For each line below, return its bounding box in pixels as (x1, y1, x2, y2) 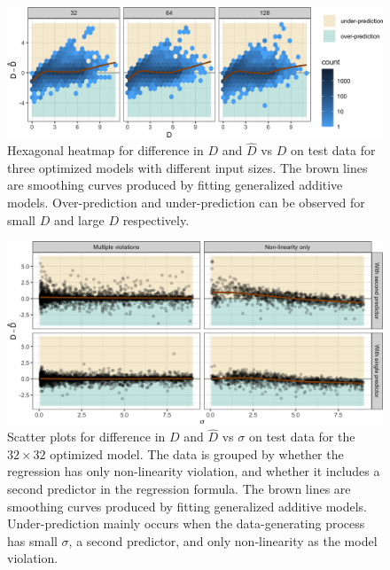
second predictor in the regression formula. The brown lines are (7, 479, 351, 497)
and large (53, 210, 105, 229)
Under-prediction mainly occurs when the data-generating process (7, 514, 365, 533)
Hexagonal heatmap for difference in (7, 141, 204, 160)
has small (7, 531, 58, 550)
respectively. (122, 210, 190, 229)
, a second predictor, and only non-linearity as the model (68, 531, 378, 550)
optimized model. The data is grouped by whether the (50, 444, 344, 463)
